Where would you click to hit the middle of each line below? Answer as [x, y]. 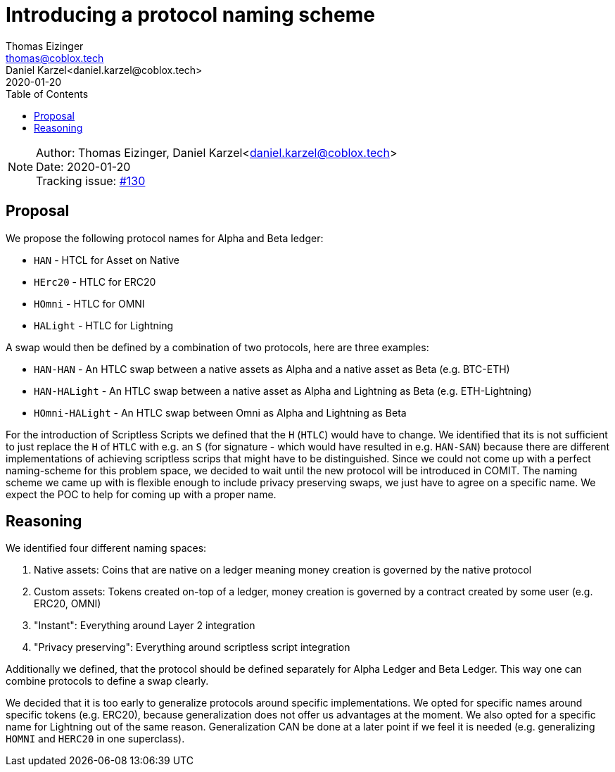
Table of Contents [47, 94]
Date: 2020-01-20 [83, 166]
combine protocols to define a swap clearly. [107, 681]
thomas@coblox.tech [55, 58]
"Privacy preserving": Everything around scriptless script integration [192, 647]
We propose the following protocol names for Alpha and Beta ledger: [165, 238]
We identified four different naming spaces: [106, 548]
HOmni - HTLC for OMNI [89, 303]
